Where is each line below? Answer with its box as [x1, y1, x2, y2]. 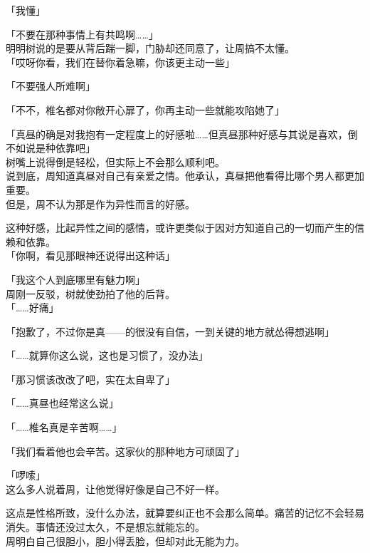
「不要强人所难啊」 [6, 78, 95, 93]
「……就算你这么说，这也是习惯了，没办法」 [6, 348, 208, 363]
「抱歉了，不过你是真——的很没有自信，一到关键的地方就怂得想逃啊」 [6, 324, 334, 338]
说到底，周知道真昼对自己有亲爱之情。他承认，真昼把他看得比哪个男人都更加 [6, 168, 364, 183]
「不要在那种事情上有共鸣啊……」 [6, 26, 159, 41]
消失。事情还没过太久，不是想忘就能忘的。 [6, 520, 205, 534]
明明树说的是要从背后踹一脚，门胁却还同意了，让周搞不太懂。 [6, 41, 295, 56]
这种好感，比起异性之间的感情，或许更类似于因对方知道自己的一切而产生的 [6, 220, 354, 235]
